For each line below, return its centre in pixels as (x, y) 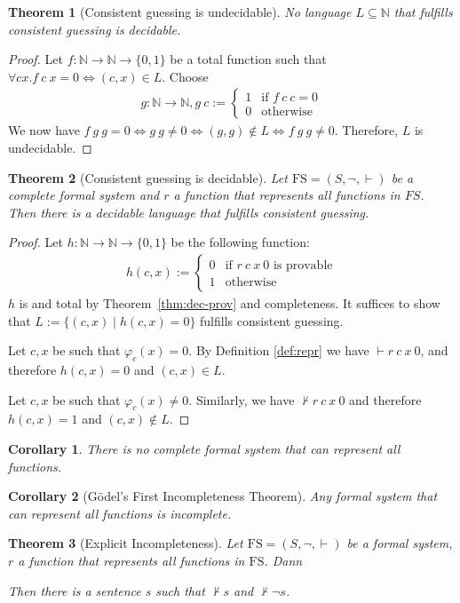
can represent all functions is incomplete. (120, 513)
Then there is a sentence (75, 590)
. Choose (185, 76)
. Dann (283, 560)
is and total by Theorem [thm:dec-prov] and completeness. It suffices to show (230, 303)
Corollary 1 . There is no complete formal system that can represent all (204, 448)
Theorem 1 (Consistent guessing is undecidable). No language (180, 12)
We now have (44, 130)
